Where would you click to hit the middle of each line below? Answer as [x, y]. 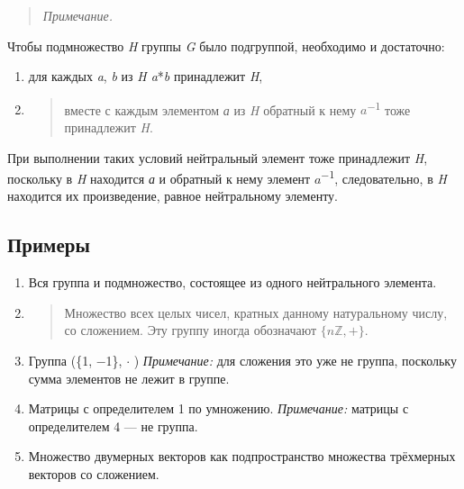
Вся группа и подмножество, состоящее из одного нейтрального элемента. [232, 282]
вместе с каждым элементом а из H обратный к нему [210, 109]
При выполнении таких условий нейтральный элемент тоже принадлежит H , [218, 157]
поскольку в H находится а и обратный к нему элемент [159, 178]
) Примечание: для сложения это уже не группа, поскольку [295, 361]
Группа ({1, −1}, [75, 361]
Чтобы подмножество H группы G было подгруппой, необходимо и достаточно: [226, 45]
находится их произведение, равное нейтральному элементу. [173, 196]
